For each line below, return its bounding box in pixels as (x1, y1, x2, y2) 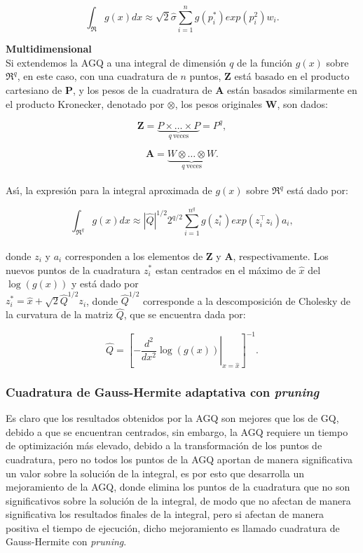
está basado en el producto (234, 69, 350, 83)
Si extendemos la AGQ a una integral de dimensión (6, 55, 226, 69)
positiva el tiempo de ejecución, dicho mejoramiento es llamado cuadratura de (6, 520, 340, 535)
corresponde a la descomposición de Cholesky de (143, 293, 351, 308)
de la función (237, 55, 293, 69)
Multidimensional (6, 41, 92, 56)
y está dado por (71, 276, 139, 291)
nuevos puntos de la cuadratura (6, 262, 141, 277)
